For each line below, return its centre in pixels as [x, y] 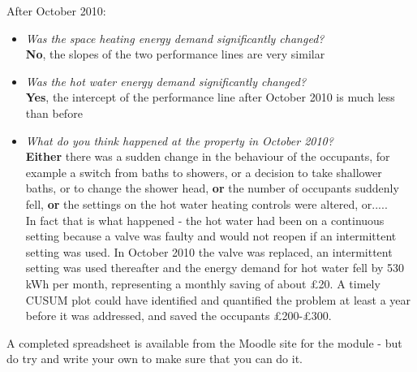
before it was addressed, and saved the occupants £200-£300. [178, 316]
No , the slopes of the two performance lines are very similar [175, 54]
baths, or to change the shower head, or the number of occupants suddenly [212, 188]
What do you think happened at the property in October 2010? [179, 140]
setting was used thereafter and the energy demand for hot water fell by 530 [215, 268]
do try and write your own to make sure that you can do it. [155, 359]
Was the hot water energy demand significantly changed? [166, 81]
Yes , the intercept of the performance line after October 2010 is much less [210, 97]
